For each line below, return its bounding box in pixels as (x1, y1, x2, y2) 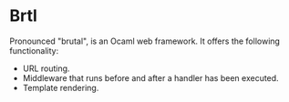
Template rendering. (22, 82, 99, 93)
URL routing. (22, 63, 70, 74)
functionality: (9, 45, 59, 56)
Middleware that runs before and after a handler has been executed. (22, 72, 280, 83)
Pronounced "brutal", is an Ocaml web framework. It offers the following (9, 36, 281, 46)
